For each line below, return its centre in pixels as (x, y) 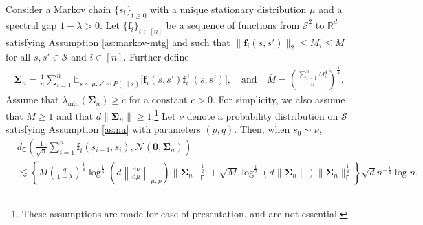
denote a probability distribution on (262, 115)
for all (18, 57)
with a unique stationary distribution (228, 9)
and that (75, 115)
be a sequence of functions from (233, 24)
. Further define (156, 57)
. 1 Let (164, 115)
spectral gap (31, 24)
